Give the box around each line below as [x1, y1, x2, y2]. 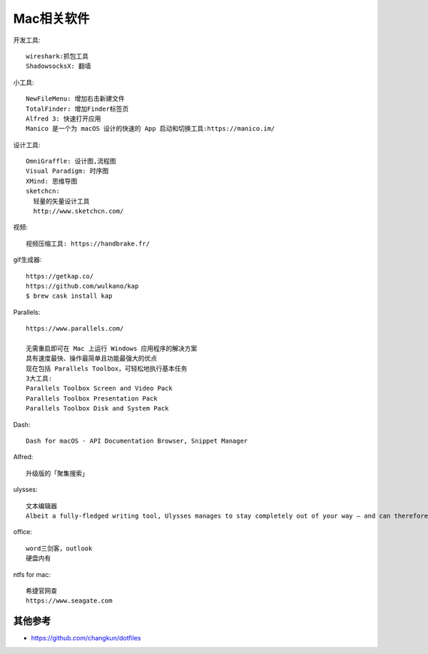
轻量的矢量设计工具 [33, 197, 90, 205]
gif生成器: [13, 256, 42, 264]
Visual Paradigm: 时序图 [26, 167, 109, 175]
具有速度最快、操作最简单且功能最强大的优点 [26, 354, 157, 363]
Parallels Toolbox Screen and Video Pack [26, 384, 173, 393]
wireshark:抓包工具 [26, 52, 89, 60]
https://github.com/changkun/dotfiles [31, 634, 141, 643]
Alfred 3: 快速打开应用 [26, 114, 101, 123]
